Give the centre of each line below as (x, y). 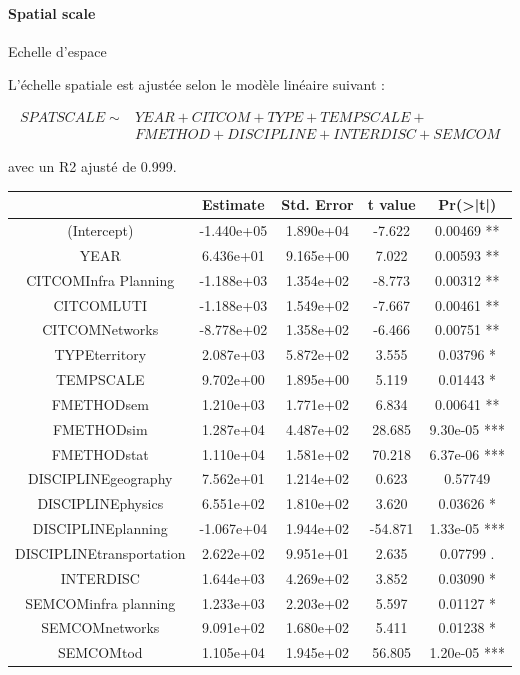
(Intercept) (100, 229)
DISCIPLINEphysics (100, 503)
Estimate (233, 204)
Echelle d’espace (57, 50)
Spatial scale (52, 12)
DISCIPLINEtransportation (100, 552)
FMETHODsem (100, 403)
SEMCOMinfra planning (100, 602)
